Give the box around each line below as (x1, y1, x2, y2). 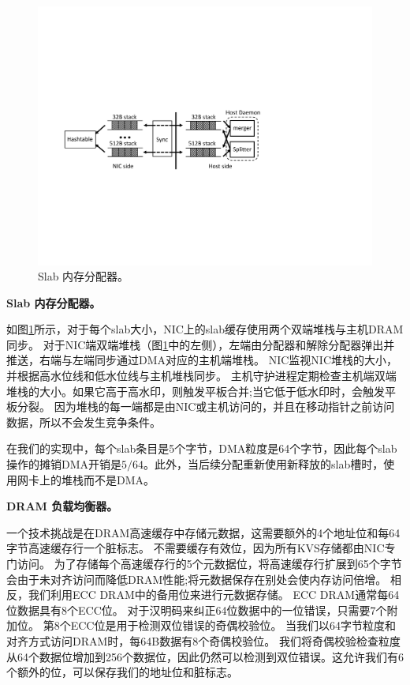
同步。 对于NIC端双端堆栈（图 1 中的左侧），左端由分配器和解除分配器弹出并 (6, 336, 395, 352)
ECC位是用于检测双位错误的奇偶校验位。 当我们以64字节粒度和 (70, 617, 397, 634)
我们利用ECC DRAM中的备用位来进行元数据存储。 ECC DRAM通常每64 (28, 586, 400, 603)
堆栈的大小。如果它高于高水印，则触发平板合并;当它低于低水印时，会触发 (6, 382, 385, 399)
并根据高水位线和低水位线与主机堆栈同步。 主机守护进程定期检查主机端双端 (6, 367, 397, 384)
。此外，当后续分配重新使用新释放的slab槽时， (143, 456, 384, 472)
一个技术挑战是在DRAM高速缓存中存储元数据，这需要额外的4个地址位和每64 (6, 524, 401, 540)
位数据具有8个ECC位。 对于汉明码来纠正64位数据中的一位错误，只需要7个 (6, 601, 387, 618)
